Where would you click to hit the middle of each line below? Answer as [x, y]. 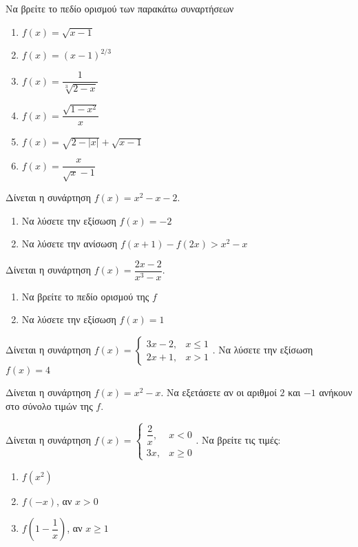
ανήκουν [336, 392]
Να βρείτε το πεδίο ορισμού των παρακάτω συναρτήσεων [120, 8]
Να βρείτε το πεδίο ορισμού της [85, 296]
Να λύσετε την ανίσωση [70, 244]
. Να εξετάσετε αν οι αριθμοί [219, 392]
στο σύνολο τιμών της [49, 405]
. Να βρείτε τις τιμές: [238, 440]
